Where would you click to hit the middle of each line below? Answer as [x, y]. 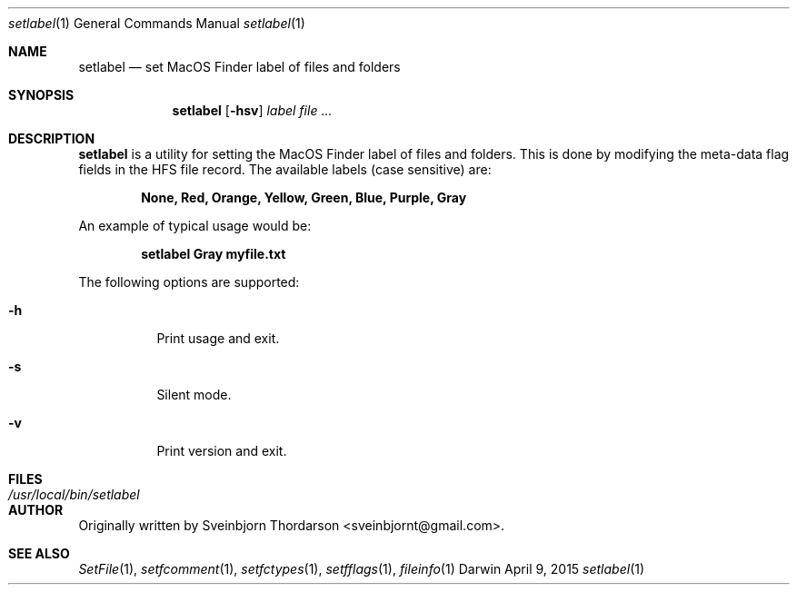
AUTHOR [36, 510]
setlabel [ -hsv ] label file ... [252, 110]
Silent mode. [194, 395]
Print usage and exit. [218, 338]
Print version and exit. [222, 451]
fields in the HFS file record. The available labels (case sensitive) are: [285, 169]
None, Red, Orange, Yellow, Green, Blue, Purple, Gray [304, 197]
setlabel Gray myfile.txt [214, 254]
